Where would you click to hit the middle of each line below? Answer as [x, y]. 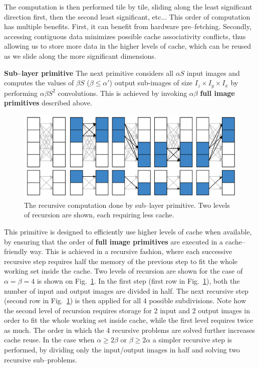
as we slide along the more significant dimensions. [80, 55]
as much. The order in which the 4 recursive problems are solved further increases [129, 330]
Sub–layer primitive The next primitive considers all [89, 73]
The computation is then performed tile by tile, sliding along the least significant [128, 7]
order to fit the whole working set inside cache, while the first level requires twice [129, 320]
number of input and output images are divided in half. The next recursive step [126, 290]
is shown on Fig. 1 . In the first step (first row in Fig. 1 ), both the [138, 280]
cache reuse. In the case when [49, 340]
